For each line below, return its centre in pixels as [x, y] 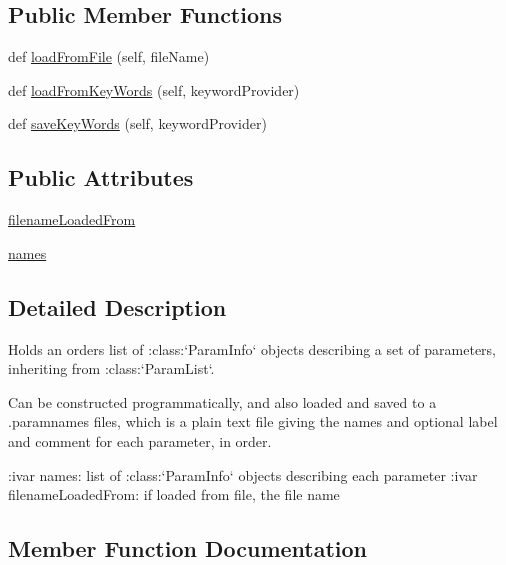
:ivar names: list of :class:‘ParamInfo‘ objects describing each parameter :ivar [243, 474]
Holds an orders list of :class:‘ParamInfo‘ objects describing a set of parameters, [252, 348]
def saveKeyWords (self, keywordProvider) [137, 123]
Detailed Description [117, 306]
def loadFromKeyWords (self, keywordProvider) [154, 89]
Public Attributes [101, 177]
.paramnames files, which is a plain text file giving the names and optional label [253, 421]
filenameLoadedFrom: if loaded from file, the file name [174, 494]
